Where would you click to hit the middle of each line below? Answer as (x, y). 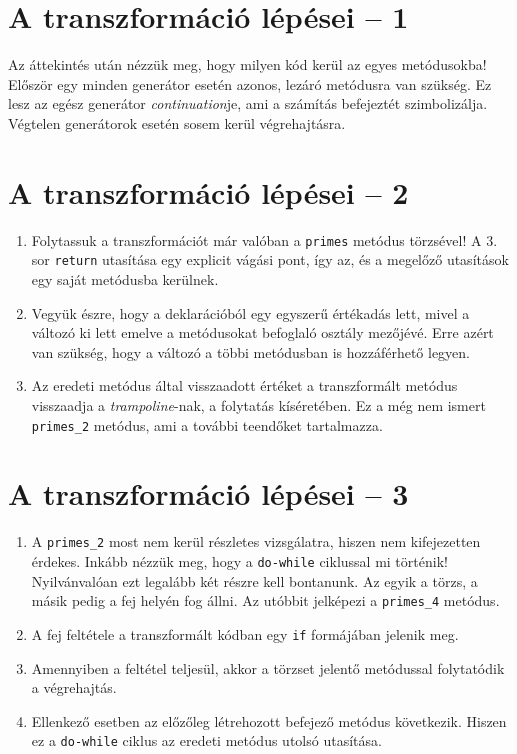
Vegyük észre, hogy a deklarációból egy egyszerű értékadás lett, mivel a (250, 312)
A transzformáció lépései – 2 (208, 191)
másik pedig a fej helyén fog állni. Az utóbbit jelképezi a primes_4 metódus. (265, 600)
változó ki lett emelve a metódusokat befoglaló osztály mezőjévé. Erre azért (262, 332)
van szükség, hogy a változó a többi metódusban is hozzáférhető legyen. (251, 351)
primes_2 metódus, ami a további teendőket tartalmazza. (207, 424)
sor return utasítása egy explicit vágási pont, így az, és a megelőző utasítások (270, 259)
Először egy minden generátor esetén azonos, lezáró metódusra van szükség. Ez (250, 83)
